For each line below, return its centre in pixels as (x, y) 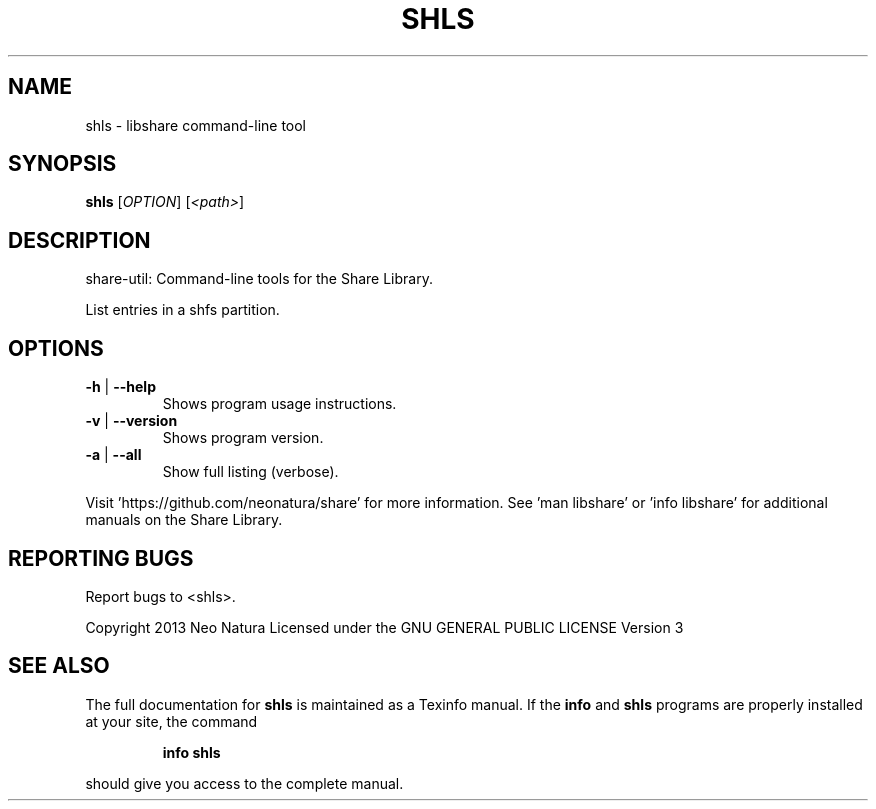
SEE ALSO (59, 666)
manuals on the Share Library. (184, 520)
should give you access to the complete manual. (244, 783)
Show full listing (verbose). (250, 472)
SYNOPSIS (62, 164)
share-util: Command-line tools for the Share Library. (259, 279)
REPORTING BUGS (101, 558)
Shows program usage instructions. (279, 404)
